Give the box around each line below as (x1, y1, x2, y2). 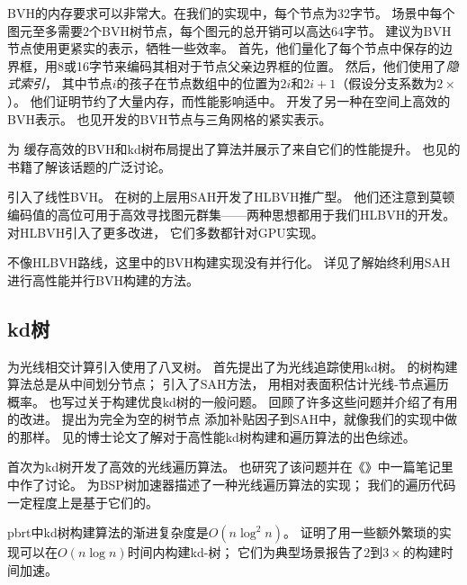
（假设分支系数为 (336, 74, 437, 93)
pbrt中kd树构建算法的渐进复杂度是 (7, 523, 209, 542)
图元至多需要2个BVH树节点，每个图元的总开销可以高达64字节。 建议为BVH (7, 21, 452, 40)
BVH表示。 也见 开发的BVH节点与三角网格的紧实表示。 (7, 109, 332, 128)
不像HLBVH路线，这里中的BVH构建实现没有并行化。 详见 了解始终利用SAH (7, 253, 451, 272)
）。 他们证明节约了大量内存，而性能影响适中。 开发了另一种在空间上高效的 (7, 91, 451, 110)
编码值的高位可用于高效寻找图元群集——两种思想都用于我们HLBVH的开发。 (7, 204, 456, 223)
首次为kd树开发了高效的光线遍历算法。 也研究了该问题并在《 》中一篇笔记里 (7, 457, 454, 476)
